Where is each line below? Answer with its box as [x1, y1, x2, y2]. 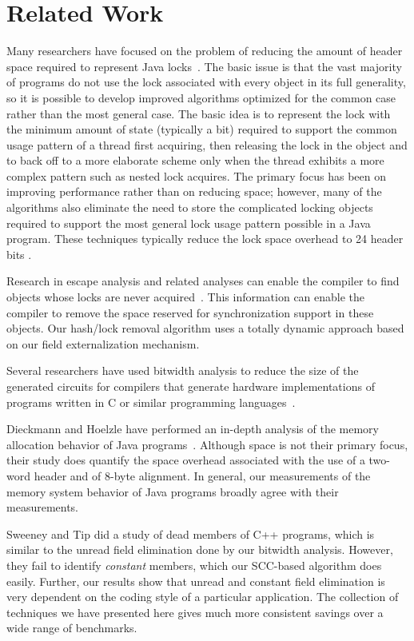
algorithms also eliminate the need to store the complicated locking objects [6, 199, 373, 216]
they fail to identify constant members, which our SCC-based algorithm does [6, 556, 382, 573]
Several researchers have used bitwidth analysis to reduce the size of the [6, 362, 359, 379]
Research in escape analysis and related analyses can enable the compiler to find [6, 273, 400, 289]
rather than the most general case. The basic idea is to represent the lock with [6, 105, 391, 121]
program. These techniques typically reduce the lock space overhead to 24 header [6, 230, 404, 247]
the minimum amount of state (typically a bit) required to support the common [6, 121, 397, 137]
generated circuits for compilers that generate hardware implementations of [6, 378, 375, 394]
